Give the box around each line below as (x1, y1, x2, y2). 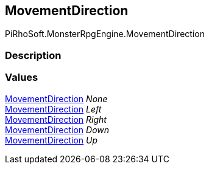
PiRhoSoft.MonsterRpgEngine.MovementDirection (5, 29, 205, 40)
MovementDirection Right (5, 114, 107, 125)
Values (5, 71, 38, 84)
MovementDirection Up (5, 134, 98, 145)
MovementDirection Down (5, 124, 110, 135)
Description (5, 49, 62, 61)
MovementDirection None (5, 93, 108, 104)
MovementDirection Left (5, 103, 102, 114)
